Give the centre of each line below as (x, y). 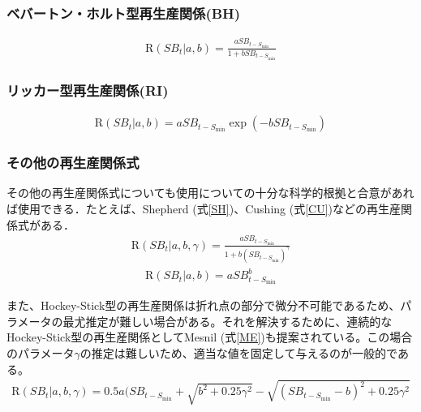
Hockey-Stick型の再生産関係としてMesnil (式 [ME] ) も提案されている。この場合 (210, 337)
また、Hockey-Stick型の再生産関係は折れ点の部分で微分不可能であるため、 (204, 305)
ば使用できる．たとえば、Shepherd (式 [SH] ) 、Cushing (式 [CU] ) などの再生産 (204, 208)
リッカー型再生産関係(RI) (88, 90)
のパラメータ (41, 352)
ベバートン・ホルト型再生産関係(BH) (124, 13)
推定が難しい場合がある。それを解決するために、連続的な (239, 321)
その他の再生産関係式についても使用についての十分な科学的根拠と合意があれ (210, 193)
